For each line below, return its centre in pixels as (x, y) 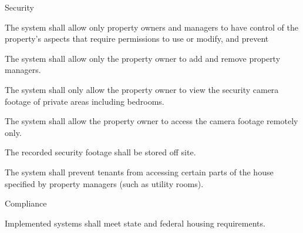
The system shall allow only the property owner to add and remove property (143, 58)
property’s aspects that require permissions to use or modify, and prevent (137, 39)
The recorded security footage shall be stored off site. (100, 152)
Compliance (26, 203)
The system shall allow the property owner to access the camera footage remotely (151, 121)
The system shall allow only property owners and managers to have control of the (151, 27)
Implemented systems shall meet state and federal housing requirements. (135, 223)
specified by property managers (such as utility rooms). (104, 183)
